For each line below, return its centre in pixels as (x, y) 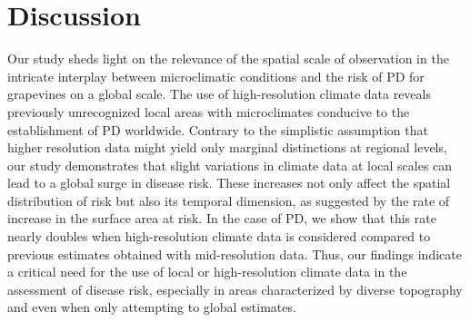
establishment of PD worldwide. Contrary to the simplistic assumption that (218, 129)
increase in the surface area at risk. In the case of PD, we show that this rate (222, 218)
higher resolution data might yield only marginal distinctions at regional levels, (227, 147)
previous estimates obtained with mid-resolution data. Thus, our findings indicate (235, 254)
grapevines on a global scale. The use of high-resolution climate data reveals (219, 94)
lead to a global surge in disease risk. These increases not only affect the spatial (229, 183)
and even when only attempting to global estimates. (152, 307)
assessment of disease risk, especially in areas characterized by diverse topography (235, 289)
